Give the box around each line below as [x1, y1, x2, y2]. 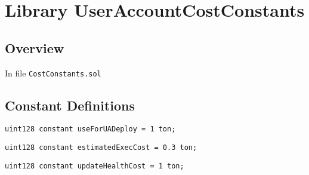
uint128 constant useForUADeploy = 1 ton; [5, 125, 176, 134]
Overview [5, 38, 64, 57]
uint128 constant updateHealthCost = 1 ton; [5, 161, 184, 170]
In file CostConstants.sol [5, 66, 101, 79]
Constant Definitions [5, 96, 135, 114]
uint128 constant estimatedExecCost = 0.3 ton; [5, 143, 197, 152]
